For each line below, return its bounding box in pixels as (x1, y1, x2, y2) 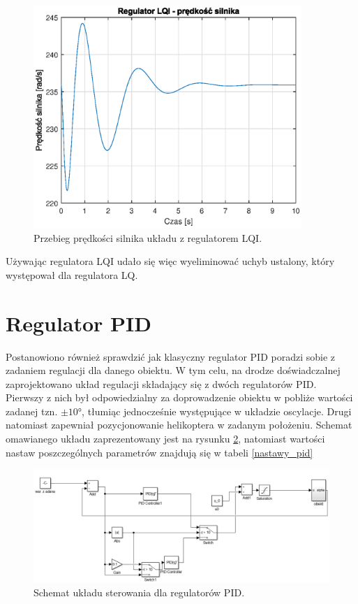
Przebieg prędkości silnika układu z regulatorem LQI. (33, 230, 262, 245)
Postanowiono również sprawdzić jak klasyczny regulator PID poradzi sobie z (6, 349, 336, 364)
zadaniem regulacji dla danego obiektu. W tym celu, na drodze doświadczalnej (6, 363, 341, 377)
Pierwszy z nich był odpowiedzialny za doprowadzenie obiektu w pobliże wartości (6, 390, 353, 405)
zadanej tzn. (6, 403, 58, 418)
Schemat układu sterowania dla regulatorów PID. (33, 585, 245, 600)
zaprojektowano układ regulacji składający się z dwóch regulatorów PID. (6, 376, 317, 391)
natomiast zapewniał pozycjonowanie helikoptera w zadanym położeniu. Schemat (6, 417, 352, 432)
